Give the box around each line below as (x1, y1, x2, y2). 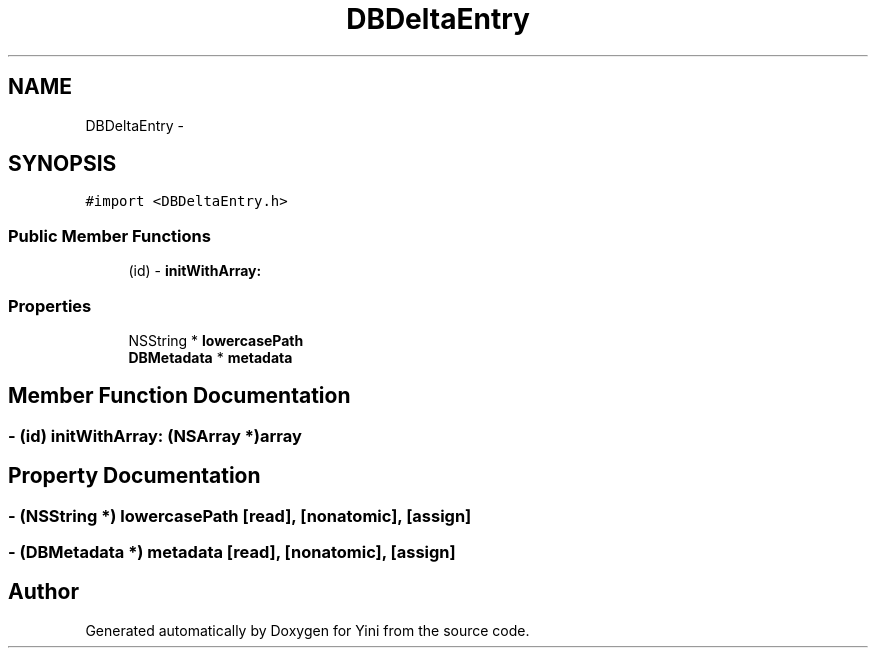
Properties (8, 295, 92, 316)
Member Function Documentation (8, 383, 351, 409)
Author (8, 579, 79, 605)
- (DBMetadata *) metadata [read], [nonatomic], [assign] (8, 542, 456, 562)
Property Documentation (8, 463, 261, 489)
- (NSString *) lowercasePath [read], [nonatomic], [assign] (8, 505, 472, 526)
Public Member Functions (8, 225, 211, 246)
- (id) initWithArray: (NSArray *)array (8, 425, 302, 446)
